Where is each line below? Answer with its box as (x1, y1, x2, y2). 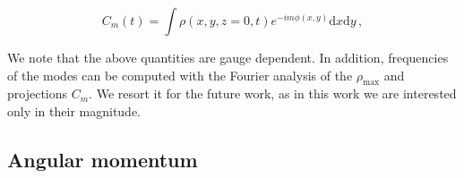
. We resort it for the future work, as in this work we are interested (89, 84, 457, 103)
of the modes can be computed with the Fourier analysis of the (7, 65, 353, 84)
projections (7, 84, 68, 103)
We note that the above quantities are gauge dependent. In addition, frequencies (7, 48, 449, 66)
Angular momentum (7, 145, 198, 173)
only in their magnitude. (7, 101, 142, 120)
